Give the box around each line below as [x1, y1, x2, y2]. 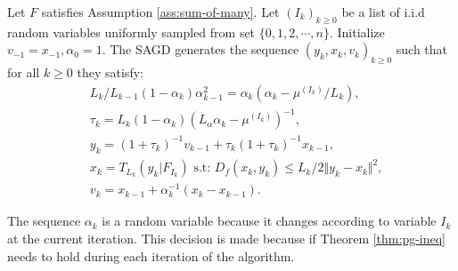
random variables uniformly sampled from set [7, 22, 256, 41]
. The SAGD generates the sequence [102, 40, 299, 59]
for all [7, 63, 40, 82]
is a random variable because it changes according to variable [102, 211, 437, 230]
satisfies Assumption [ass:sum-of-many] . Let [41, 3, 280, 20]
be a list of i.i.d [341, 3, 425, 20]
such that [396, 40, 448, 59]
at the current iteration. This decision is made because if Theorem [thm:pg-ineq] [7, 229, 446, 248]
